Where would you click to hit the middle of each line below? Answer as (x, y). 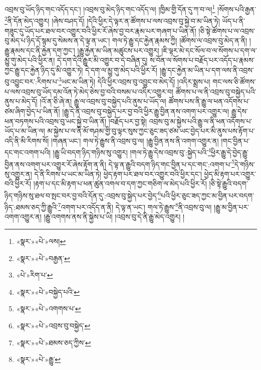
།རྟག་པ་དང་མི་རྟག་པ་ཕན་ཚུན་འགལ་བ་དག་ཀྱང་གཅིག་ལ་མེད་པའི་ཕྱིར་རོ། (120, 183)
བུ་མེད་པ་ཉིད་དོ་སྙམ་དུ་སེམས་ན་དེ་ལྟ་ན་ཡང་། (57, 40)
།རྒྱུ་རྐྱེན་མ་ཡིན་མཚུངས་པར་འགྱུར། (118, 50)
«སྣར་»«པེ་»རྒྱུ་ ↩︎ (39, 359)
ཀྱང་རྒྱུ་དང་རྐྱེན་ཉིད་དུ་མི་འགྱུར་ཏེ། (44, 70)
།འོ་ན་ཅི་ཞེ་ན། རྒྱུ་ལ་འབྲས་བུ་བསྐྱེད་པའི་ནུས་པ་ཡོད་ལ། (103, 101)
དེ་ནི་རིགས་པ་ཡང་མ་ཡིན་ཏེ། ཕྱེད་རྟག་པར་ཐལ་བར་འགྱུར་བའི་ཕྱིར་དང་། (118, 173)
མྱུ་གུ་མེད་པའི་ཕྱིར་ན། (30, 60)
